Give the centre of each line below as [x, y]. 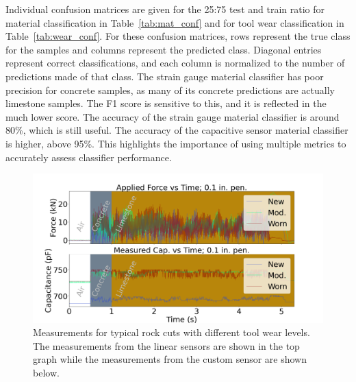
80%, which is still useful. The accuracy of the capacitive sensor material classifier [177, 130]
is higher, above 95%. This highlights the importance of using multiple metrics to [176, 143]
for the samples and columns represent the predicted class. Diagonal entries [164, 49]
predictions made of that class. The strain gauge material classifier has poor [165, 76]
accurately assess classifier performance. [89, 157]
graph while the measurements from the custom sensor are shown [170, 359]
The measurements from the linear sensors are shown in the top [166, 345]
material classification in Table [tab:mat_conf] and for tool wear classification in [175, 22]
